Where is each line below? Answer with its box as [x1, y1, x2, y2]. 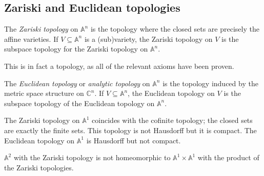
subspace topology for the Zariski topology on [4, 43, 148, 54]
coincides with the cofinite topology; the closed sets [92, 115, 253, 125]
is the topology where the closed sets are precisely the [90, 23, 259, 34]
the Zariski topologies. [4, 162, 74, 172]
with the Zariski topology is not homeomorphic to [13, 152, 171, 163]
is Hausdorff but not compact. [86, 135, 181, 145]
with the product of [197, 152, 259, 163]
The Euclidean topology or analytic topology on [4, 78, 150, 88]
